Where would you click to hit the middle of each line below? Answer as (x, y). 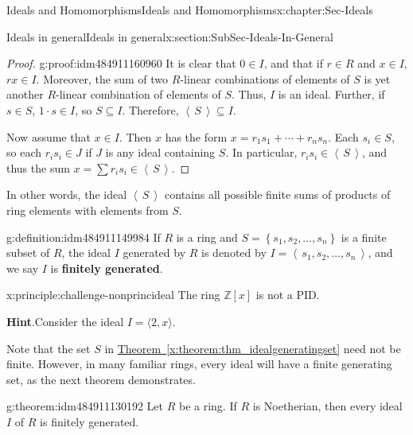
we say (23, 268)
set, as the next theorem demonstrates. (101, 379)
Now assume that (49, 136)
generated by (154, 252)
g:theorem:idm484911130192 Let (85, 406)
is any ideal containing (160, 152)
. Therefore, (150, 109)
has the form (196, 136)
